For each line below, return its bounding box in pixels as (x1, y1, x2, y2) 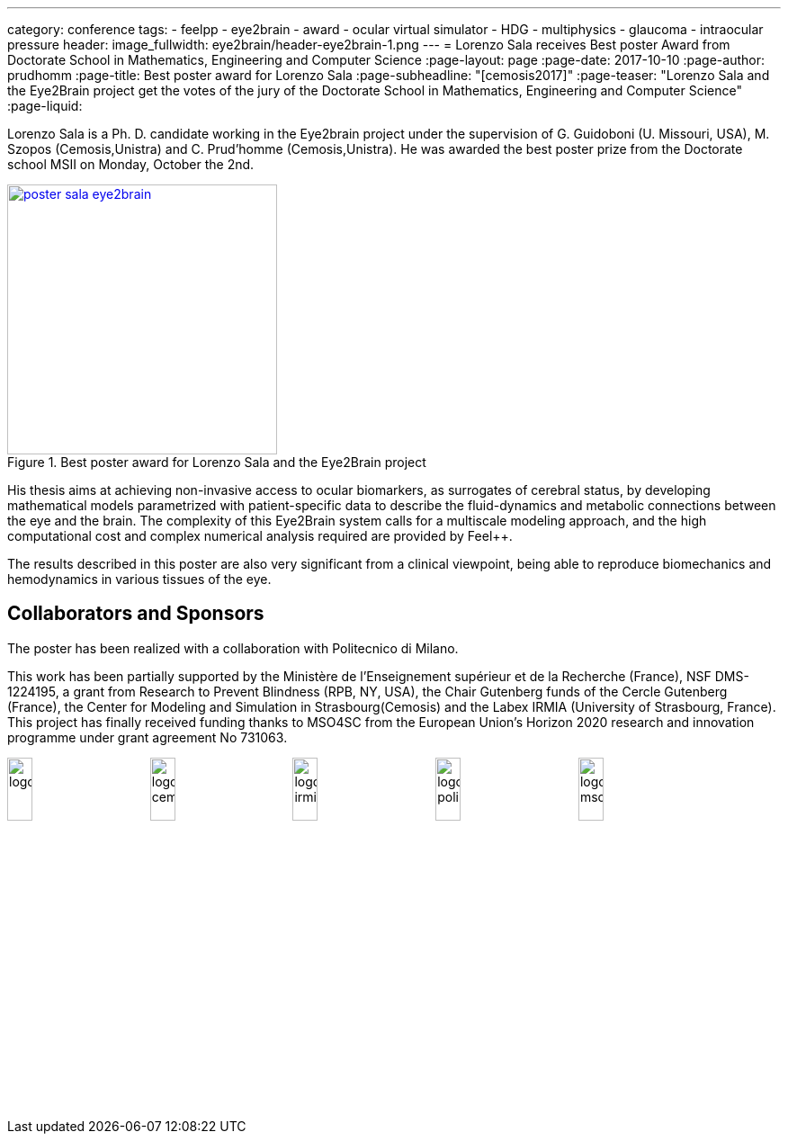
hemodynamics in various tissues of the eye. (7, 571, 272, 587)
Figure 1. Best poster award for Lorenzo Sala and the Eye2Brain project (7, 454, 426, 470)
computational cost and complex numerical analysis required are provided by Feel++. (7, 528, 513, 544)
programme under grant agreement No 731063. (7, 729, 288, 745)
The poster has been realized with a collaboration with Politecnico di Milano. (7, 640, 459, 656)
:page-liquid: (7, 98, 83, 113)
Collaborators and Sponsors (7, 602, 264, 625)
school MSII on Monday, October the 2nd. (7, 157, 255, 172)
